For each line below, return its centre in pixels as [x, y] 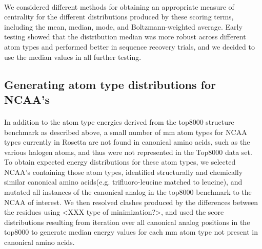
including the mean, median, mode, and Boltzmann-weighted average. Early [123, 26]
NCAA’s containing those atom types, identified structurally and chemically [124, 172]
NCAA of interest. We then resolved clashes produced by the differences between [131, 202]
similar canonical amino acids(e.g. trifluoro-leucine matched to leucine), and [123, 182]
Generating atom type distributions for [110, 84]
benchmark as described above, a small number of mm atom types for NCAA [126, 132]
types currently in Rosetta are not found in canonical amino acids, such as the [127, 142]
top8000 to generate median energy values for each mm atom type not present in [131, 232]
